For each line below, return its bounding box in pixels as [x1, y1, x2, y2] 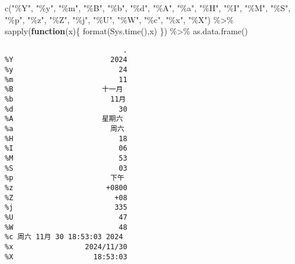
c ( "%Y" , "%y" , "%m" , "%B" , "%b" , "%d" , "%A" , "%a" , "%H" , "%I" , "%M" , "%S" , [5, 2, 291, 14]
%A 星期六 [5, 115, 123, 123]
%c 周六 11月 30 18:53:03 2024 [5, 233, 123, 242]
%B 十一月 [5, 85, 123, 94]
